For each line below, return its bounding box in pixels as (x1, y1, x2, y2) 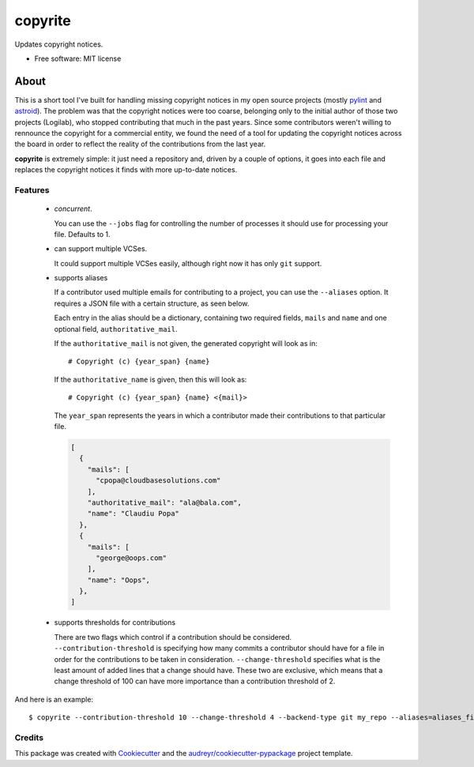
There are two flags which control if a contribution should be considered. (54, 632, 292, 641)
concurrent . (54, 204, 92, 213)
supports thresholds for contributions (54, 618, 176, 627)
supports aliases (54, 273, 108, 283)
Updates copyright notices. (14, 39, 103, 49)
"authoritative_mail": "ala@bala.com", (87, 498, 243, 507)
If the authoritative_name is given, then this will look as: (54, 374, 247, 384)
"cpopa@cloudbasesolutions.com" (96, 476, 221, 485)
